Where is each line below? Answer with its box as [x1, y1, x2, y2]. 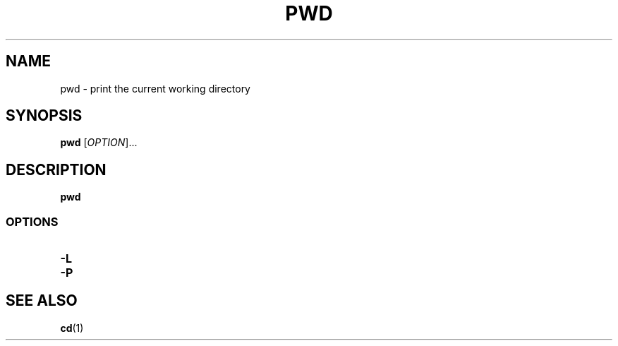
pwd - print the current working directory [60, 82, 250, 95]
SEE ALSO [6, 292, 78, 310]
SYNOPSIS [6, 107, 83, 125]
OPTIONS [6, 214, 59, 229]
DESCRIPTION [6, 160, 107, 179]
